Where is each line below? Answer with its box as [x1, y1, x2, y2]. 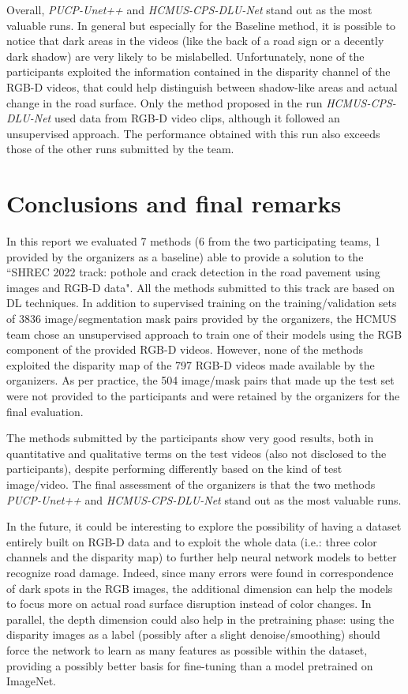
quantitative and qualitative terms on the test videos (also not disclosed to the [6, 445, 387, 461]
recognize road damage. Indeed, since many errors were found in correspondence [6, 564, 394, 580]
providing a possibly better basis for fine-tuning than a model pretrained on [6, 657, 373, 673]
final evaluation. [6, 403, 84, 419]
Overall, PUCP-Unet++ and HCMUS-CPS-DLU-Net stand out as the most [6, 2, 372, 17]
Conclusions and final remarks [6, 187, 342, 219]
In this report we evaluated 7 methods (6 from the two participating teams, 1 [6, 233, 381, 249]
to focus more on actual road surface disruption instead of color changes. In [6, 595, 372, 612]
